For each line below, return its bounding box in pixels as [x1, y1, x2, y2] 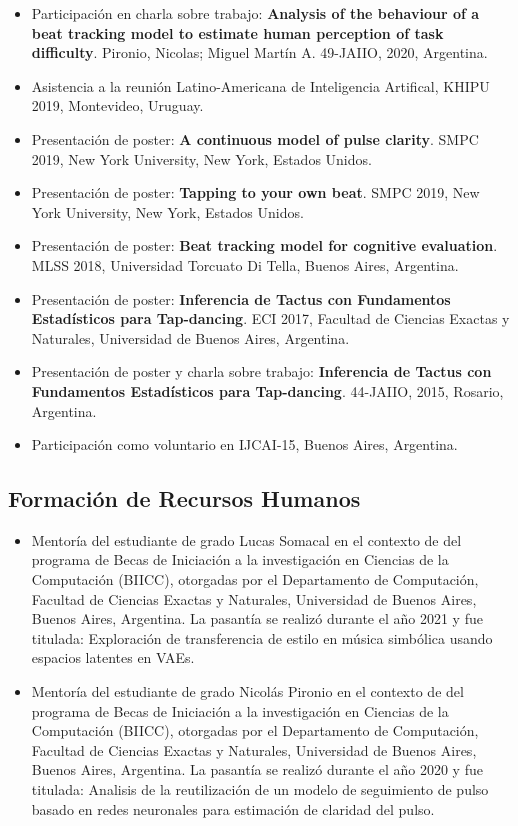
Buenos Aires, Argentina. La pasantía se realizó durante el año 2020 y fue [31, 759, 483, 780]
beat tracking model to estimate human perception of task [31, 22, 444, 43]
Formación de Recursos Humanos [8, 483, 361, 514]
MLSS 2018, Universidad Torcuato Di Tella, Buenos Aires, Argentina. [31, 254, 459, 275]
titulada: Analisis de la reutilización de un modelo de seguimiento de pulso [31, 779, 489, 800]
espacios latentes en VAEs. [31, 647, 195, 668]
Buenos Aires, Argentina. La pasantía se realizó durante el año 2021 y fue [31, 608, 483, 629]
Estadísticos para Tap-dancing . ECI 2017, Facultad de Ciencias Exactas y [31, 308, 510, 329]
